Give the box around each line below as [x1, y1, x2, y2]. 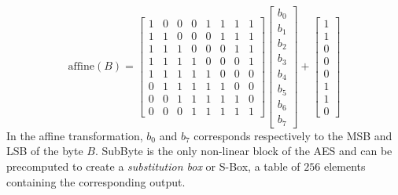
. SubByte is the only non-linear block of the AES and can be [94, 143, 392, 159]
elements [323, 158, 366, 175]
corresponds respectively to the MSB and [193, 127, 392, 143]
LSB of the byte [6, 143, 83, 159]
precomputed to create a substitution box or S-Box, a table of [6, 158, 300, 175]
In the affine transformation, [6, 127, 143, 143]
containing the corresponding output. [6, 173, 186, 190]
